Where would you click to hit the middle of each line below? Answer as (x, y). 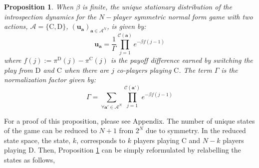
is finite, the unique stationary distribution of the (157, 6)
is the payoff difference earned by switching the (182, 60)
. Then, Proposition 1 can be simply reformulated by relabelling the (137, 150)
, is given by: (127, 26)
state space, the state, (37, 140)
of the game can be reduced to (50, 130)
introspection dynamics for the (50, 16)
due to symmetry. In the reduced (196, 130)
